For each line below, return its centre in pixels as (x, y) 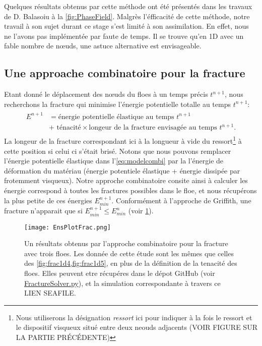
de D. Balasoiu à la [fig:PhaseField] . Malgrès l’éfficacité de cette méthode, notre (127, 16)
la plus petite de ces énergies (48, 200)
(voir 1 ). (141, 211)
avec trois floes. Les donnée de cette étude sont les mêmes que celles (129, 253)
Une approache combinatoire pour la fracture (125, 73)
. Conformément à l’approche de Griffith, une (181, 200)
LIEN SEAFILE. (50, 293)
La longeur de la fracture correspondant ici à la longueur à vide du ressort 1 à (123, 140)
